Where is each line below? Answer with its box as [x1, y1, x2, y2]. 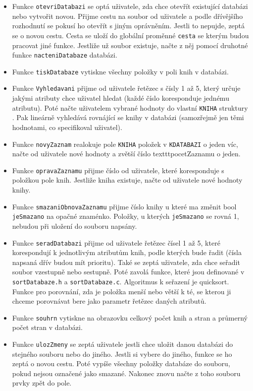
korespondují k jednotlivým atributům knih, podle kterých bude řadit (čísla [12, 247, 242, 258]
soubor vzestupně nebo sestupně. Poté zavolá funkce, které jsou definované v [12, 266, 245, 277]
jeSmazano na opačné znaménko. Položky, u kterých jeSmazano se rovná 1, [12, 211, 239, 221]
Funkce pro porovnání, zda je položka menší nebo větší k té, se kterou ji [12, 286, 231, 296]
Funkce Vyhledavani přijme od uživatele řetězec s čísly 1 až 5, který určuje [12, 83, 241, 93]
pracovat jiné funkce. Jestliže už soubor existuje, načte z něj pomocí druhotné [12, 40, 248, 50]
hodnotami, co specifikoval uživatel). [12, 122, 122, 132]
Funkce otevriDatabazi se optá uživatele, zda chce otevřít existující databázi [12, 1, 248, 11]
